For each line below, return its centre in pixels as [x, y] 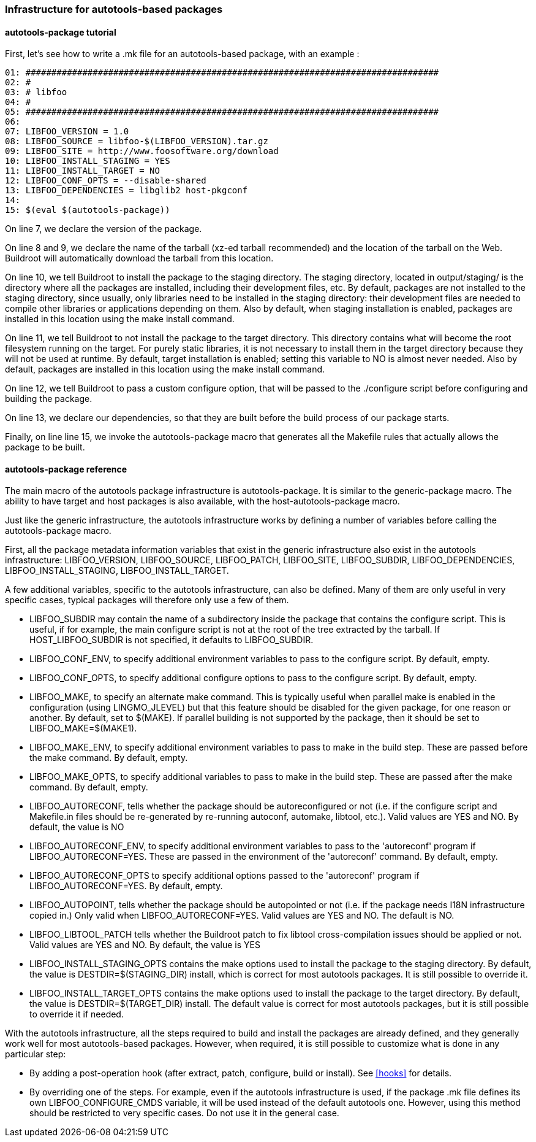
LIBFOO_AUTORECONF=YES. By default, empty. [126, 886]
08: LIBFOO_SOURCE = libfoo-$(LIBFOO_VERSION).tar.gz [137, 141]
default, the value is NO [77, 827]
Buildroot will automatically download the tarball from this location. [139, 258]
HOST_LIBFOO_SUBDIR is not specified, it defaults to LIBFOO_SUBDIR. [172, 640]
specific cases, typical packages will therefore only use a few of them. [147, 600]
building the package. [49, 399]
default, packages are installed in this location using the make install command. [165, 369]
